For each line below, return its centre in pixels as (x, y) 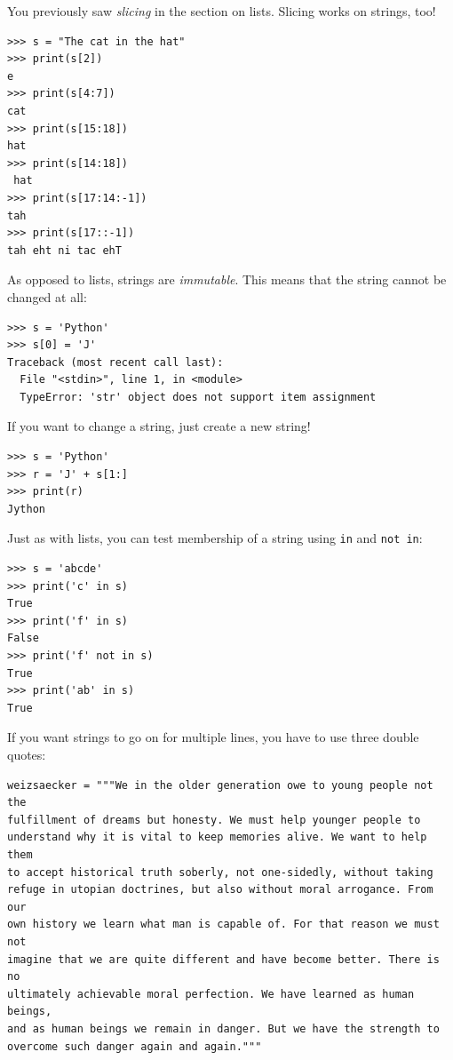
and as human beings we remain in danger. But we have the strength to (223, 1028)
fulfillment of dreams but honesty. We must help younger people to (214, 820)
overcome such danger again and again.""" (135, 1046)
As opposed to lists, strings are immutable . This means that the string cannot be (227, 279)
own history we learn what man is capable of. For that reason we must (223, 925)
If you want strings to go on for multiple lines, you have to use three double (213, 737)
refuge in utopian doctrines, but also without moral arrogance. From (220, 890)
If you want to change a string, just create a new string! (159, 426)
